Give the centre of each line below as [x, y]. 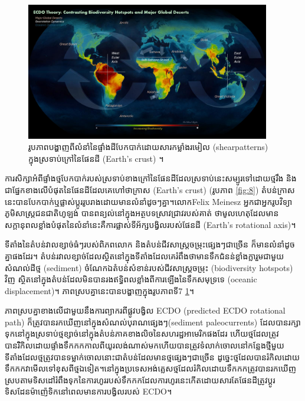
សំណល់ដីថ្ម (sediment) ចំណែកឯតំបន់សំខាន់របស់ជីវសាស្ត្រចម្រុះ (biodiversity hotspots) [149, 267]
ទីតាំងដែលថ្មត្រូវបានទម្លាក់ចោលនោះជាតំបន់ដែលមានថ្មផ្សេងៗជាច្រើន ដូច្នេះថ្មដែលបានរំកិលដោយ [152, 356]
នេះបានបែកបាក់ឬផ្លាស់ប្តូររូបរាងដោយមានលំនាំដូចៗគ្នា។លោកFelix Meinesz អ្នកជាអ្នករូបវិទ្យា [149, 201]
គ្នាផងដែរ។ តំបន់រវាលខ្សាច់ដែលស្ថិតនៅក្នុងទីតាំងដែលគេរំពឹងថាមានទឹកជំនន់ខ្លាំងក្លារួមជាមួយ [145, 255]
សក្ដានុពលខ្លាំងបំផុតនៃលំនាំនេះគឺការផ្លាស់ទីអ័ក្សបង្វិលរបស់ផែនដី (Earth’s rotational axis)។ [150, 224]
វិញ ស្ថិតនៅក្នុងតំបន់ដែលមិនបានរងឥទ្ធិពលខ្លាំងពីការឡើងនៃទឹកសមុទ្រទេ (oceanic [131, 279]
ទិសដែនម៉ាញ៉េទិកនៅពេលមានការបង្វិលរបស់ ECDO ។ [88, 391]
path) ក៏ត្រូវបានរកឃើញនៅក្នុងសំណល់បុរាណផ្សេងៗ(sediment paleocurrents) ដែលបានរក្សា [153, 322]
